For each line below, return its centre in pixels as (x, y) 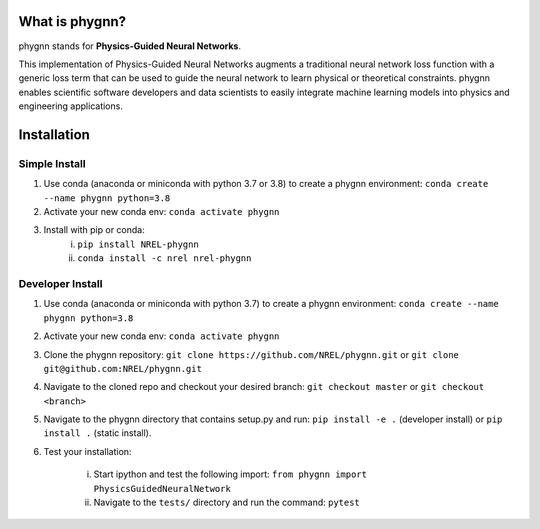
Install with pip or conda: (94, 230)
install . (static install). (97, 433)
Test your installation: (87, 451)
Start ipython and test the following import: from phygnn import (230, 474)
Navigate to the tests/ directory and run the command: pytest (226, 502)
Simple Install (52, 163)
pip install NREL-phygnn (138, 244)
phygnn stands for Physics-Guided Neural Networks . (130, 46)
